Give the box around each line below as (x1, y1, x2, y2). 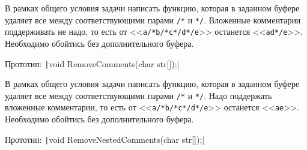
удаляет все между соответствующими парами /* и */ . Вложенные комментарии (5, 13, 301, 26)
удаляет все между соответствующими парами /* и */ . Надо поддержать (5, 89, 272, 101)
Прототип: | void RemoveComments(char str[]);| (5, 57, 180, 70)
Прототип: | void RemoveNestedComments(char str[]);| (5, 133, 205, 145)
